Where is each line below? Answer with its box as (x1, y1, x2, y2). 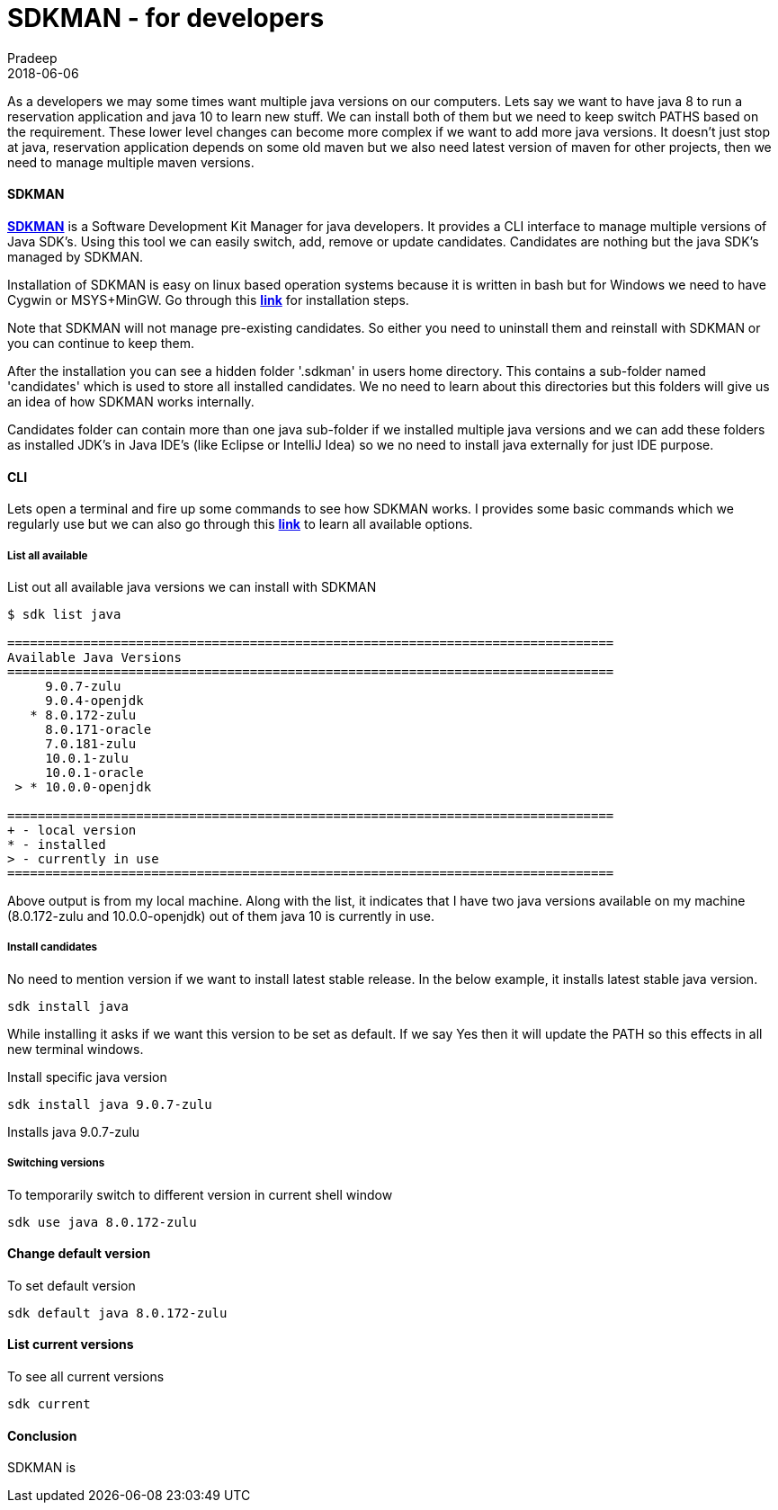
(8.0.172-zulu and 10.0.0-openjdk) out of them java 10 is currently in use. (7, 907, 434, 924)
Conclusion (7, 1427, 77, 1443)
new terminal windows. (7, 1041, 144, 1057)
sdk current (7, 1396, 91, 1411)
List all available (7, 549, 88, 562)
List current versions (7, 1336, 134, 1353)
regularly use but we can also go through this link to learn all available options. (7, 516, 473, 532)
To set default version (7, 1277, 136, 1293)
